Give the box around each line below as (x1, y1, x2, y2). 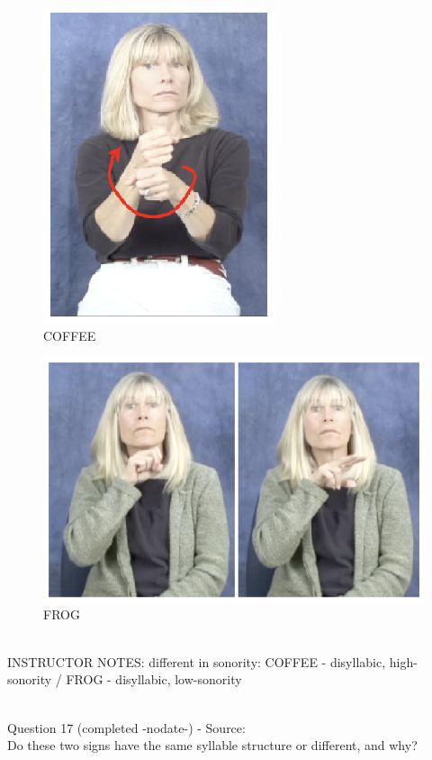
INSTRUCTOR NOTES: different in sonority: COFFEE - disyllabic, (7, 652, 386, 671)
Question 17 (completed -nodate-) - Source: (7, 718, 246, 737)
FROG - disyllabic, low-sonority (66, 670, 242, 689)
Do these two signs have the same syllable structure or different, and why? (7, 736, 418, 755)
